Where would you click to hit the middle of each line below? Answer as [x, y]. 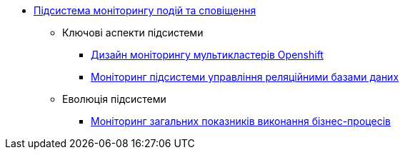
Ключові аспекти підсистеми [133, 32]
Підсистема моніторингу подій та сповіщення [145, 10]
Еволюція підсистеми [114, 99]
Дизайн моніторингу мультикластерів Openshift [207, 55]
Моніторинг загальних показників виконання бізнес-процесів [241, 121]
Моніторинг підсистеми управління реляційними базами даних [245, 77]
